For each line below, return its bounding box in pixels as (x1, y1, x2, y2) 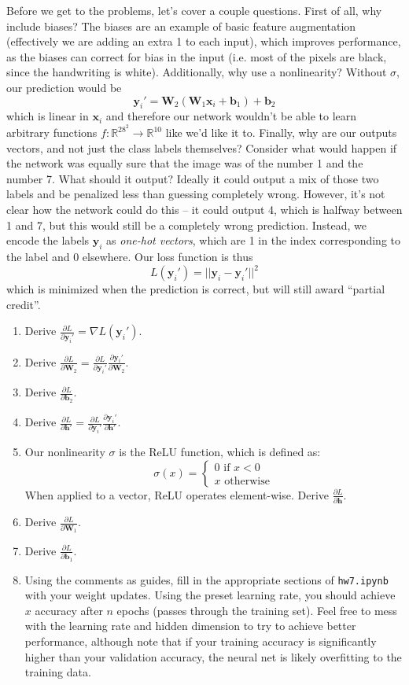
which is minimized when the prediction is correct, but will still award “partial (6, 281, 385, 297)
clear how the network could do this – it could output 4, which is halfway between (6, 201, 403, 217)
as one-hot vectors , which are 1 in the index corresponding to (106, 232, 400, 249)
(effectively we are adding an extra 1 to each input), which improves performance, (6, 33, 401, 50)
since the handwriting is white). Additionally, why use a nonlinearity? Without (6, 64, 387, 80)
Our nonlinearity (24, 444, 105, 460)
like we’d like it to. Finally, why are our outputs (165, 124, 397, 141)
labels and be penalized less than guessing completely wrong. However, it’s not (6, 186, 385, 202)
